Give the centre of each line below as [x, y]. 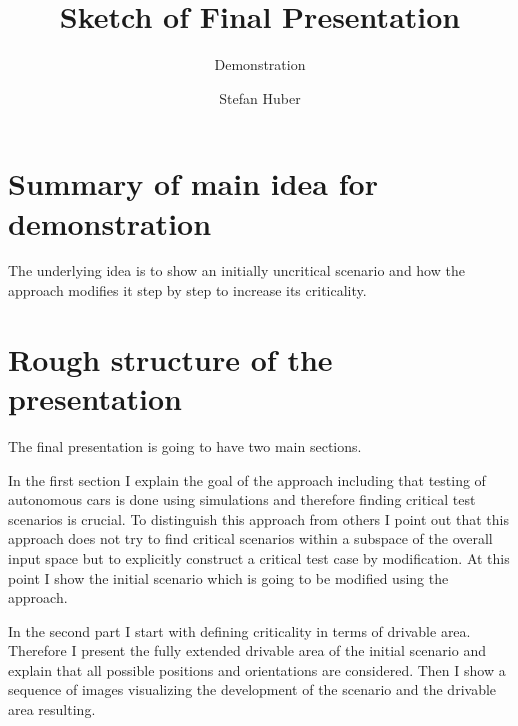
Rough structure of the [170, 358]
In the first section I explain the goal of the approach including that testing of [247, 479]
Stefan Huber [260, 97]
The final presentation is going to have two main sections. [185, 445]
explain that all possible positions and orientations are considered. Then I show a [257, 669]
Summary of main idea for [193, 183]
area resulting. [52, 709]
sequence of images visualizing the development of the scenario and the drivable [252, 689]
